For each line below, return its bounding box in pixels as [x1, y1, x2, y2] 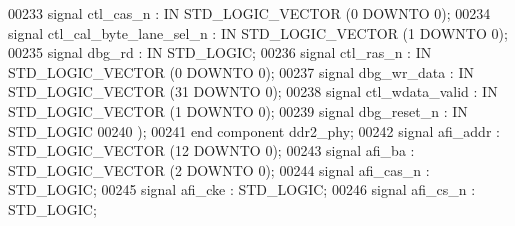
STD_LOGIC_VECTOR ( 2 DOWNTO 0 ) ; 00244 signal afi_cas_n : [8, 159, 430, 180]
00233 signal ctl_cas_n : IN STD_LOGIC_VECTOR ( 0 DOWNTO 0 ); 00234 [8, 3, 491, 23]
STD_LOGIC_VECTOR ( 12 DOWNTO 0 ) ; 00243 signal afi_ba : [8, 140, 415, 161]
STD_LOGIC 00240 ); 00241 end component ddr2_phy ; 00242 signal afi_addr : [8, 120, 500, 141]
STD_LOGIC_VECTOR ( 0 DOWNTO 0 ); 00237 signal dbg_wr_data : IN [8, 61, 474, 82]
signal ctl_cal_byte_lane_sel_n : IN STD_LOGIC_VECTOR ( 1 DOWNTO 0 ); [8, 22, 508, 43]
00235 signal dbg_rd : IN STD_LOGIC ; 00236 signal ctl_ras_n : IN [8, 42, 432, 63]
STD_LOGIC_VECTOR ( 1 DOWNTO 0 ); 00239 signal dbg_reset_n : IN [8, 100, 468, 121]
